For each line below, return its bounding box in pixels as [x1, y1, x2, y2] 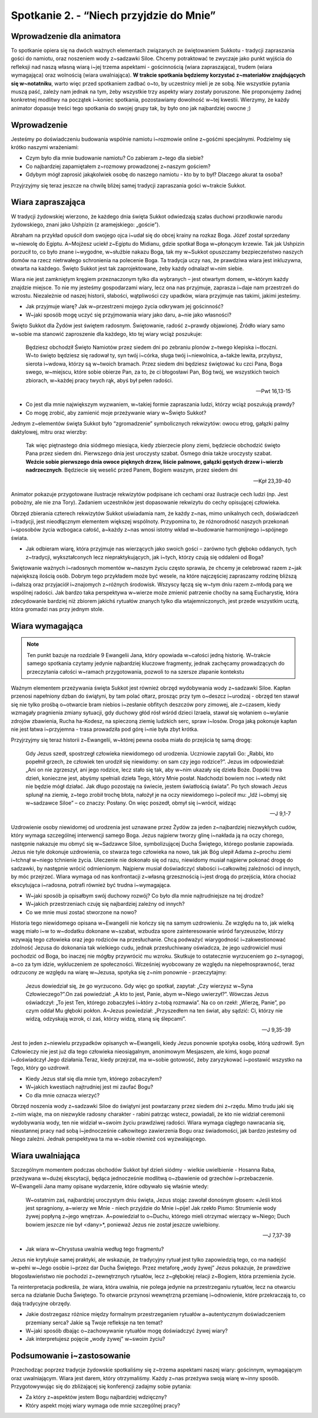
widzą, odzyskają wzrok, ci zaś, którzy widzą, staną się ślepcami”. [25, 1015, 187, 1023]
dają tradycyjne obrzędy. [11, 1300, 71, 1307]
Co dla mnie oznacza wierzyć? [25, 1091, 100, 1099]
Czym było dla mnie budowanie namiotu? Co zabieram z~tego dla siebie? [25, 154, 204, 161]
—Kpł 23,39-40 [253, 477, 291, 484]
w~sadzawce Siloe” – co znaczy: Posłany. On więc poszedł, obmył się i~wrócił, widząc [25, 799, 237, 807]
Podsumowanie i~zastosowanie [11, 1351, 131, 1361]
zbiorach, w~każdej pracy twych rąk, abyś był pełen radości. [25, 377, 173, 384]
